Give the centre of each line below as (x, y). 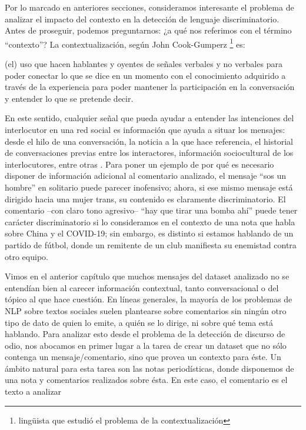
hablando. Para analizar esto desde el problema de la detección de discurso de (145, 334)
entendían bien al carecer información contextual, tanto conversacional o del (142, 287)
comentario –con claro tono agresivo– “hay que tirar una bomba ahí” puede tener (151, 210)
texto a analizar (33, 391)
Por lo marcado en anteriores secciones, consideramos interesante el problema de (149, 7)
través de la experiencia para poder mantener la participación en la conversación (150, 87)
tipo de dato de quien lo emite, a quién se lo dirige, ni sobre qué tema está (139, 322)
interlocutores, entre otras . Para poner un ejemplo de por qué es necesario (139, 164)
